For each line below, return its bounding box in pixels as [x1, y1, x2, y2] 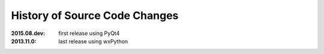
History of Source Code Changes [11, 9, 179, 22]
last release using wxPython [58, 37, 128, 45]
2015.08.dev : [11, 30, 45, 37]
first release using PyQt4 [58, 30, 120, 37]
